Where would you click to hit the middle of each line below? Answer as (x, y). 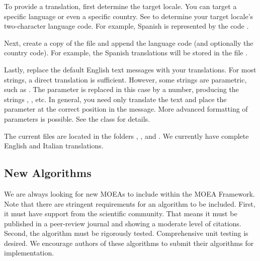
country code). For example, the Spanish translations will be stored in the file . (126, 53)
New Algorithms (48, 173)
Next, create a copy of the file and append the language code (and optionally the (129, 42)
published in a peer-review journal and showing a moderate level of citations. (123, 223)
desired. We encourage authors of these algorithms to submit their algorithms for (129, 243)
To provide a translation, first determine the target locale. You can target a (120, 6)
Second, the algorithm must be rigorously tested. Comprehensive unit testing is (126, 233)
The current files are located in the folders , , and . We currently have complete (126, 136)
